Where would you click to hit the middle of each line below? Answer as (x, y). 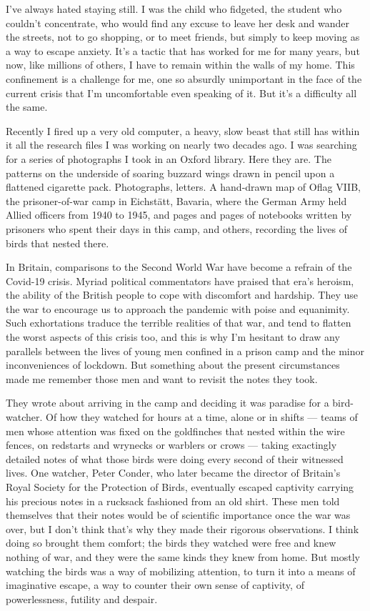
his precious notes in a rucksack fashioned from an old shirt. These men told (173, 501)
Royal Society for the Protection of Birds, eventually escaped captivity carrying (180, 487)
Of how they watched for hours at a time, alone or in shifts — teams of (202, 417)
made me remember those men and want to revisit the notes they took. (162, 378)
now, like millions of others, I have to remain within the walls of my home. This (180, 65)
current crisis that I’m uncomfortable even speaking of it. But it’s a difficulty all (181, 93)
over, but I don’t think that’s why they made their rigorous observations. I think (182, 528)
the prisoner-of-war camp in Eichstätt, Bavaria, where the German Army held (176, 200)
